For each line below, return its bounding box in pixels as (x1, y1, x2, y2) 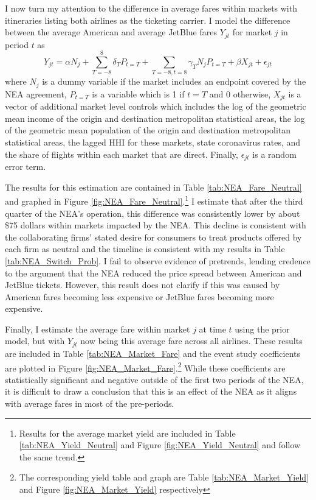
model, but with (5, 334, 65, 347)
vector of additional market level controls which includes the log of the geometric (5, 100, 306, 113)
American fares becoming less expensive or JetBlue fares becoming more (5, 290, 274, 303)
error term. (5, 160, 46, 173)
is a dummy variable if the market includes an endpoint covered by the (42, 75, 306, 88)
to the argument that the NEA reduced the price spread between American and (5, 266, 302, 279)
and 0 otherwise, (209, 87, 271, 100)
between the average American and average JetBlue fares (5, 26, 218, 38)
